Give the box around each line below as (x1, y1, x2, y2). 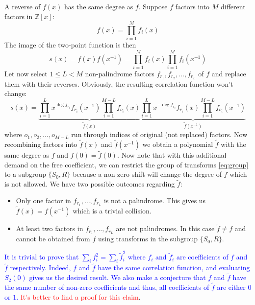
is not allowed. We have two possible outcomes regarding (4, 179, 175, 189)
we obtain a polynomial (142, 139, 213, 149)
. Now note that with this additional (117, 150, 227, 160)
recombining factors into (4, 139, 77, 149)
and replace (211, 69, 246, 79)
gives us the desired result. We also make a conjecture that (29, 272, 206, 282)
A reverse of (4, 1, 41, 11)
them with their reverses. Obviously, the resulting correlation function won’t (4, 78, 233, 89)
